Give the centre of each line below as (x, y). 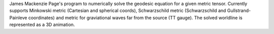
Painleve (18, 17)
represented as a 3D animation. (42, 24)
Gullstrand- (239, 10)
